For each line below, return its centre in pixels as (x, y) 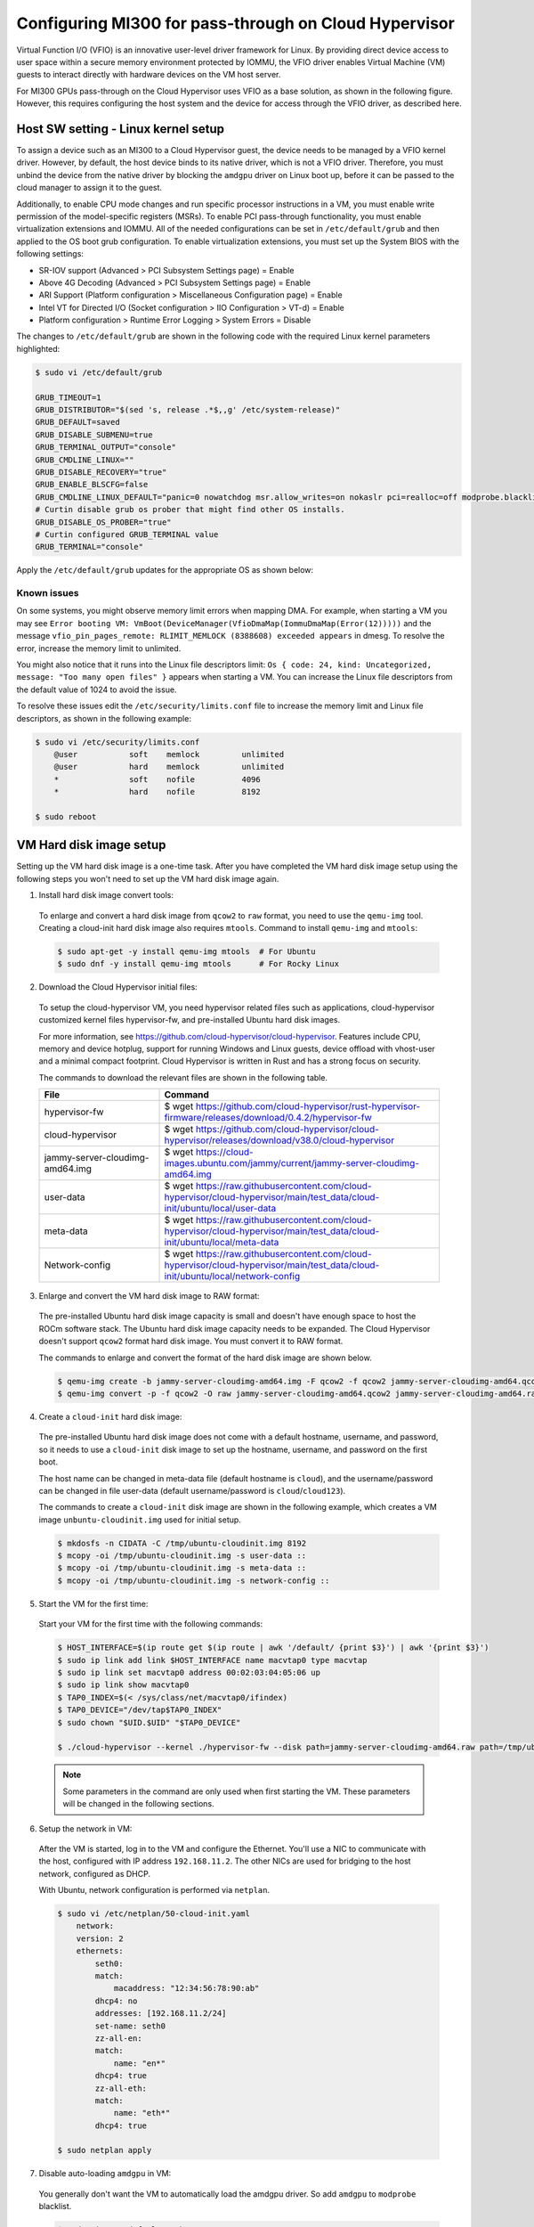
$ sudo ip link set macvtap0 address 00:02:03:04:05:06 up (189, 1673)
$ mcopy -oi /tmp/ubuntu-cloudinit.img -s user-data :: (182, 1556)
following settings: (50, 254)
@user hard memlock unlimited (169, 767)
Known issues (48, 593)
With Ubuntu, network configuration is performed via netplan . (154, 1890)
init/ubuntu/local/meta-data (222, 1243)
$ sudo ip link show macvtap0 (123, 1685)
